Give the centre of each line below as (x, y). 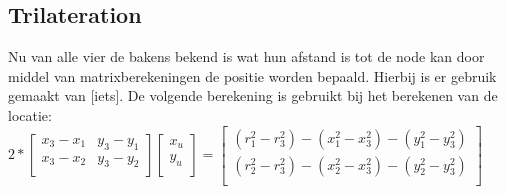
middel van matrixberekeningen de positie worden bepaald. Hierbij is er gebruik (252, 75)
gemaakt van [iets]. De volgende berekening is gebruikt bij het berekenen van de (253, 95)
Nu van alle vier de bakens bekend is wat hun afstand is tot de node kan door (246, 56)
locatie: (30, 114)
